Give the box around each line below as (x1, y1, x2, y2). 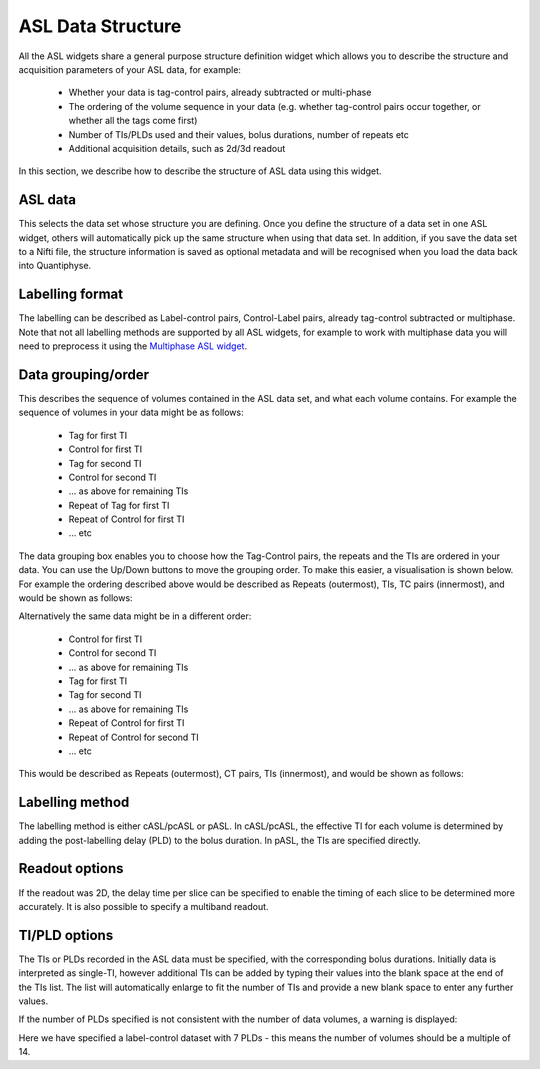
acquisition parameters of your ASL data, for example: (18, 63, 242, 75)
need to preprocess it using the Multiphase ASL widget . (18, 340, 248, 352)
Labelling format (18, 286, 124, 303)
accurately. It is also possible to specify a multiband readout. (18, 900, 269, 912)
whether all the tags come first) (68, 115, 198, 127)
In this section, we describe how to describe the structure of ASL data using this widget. (18, 165, 382, 177)
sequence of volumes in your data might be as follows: (18, 406, 244, 419)
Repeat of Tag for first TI (68, 499, 170, 511)
